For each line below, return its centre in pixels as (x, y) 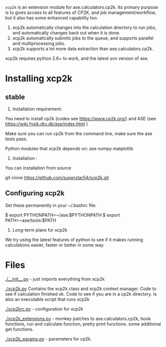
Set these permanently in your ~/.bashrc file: (51, 205)
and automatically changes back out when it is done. (66, 33)
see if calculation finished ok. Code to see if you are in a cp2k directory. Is (81, 294)
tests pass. (16, 139)
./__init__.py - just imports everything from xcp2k (55, 279)
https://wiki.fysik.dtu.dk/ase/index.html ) (46, 124)
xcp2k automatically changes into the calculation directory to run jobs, (84, 27)
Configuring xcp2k (35, 193)
